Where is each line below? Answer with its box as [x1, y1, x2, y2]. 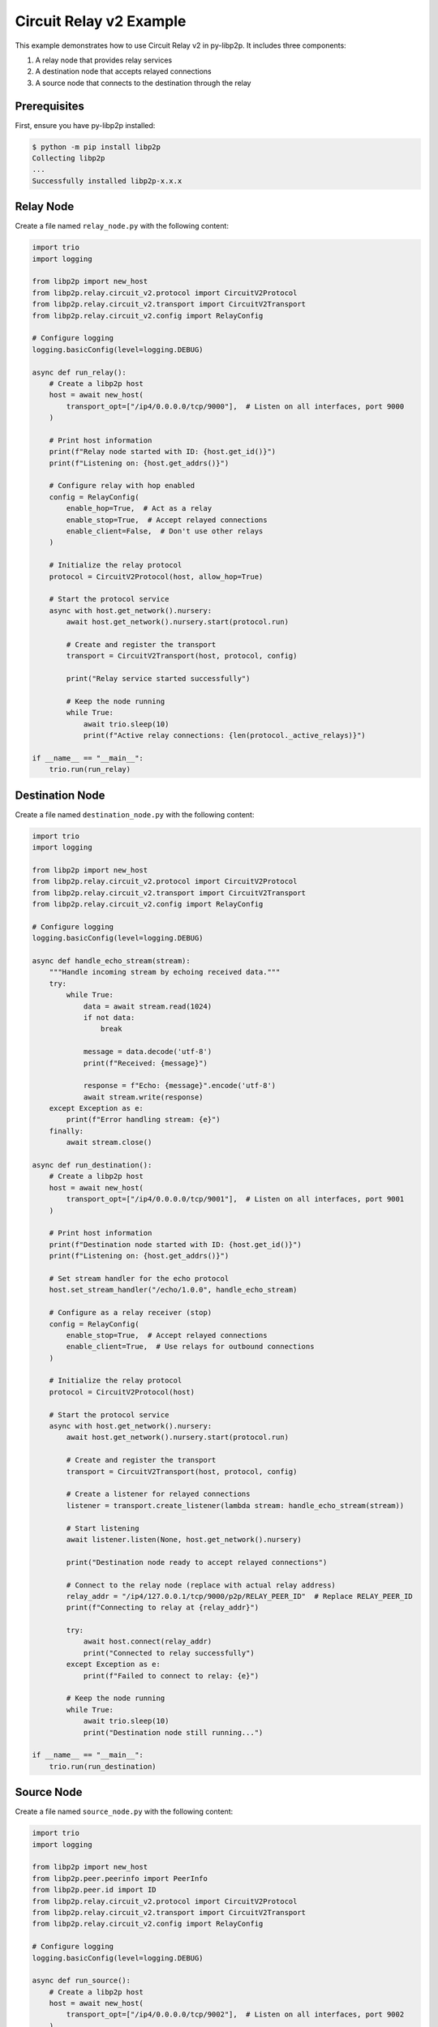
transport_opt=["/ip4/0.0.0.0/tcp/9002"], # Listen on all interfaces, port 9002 [66, 2010, 405, 2019]
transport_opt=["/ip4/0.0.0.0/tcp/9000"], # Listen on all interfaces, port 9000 [66, 401, 405, 411]
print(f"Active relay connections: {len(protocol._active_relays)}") [83, 731, 367, 740]
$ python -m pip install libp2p [32, 142, 161, 152]
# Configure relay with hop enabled [49, 481, 195, 491]
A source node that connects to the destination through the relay [35, 78, 251, 88]
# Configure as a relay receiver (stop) [49, 1308, 213, 1318]
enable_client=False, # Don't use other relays [66, 527, 264, 536]
